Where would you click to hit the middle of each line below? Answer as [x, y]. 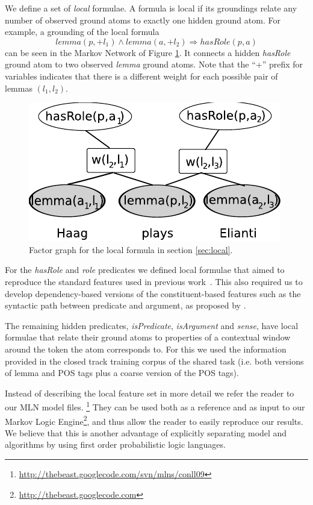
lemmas [19, 88]
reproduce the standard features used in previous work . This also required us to [154, 281]
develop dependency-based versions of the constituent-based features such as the [153, 293]
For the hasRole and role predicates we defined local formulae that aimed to [145, 270]
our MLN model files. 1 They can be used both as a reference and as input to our [155, 406]
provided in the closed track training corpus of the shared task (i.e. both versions [154, 361]
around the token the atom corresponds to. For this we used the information [146, 349]
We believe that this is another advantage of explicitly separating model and [146, 432]
